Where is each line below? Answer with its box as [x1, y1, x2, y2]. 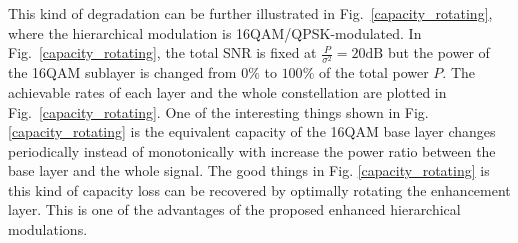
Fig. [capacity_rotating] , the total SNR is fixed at [8, 42, 317, 63]
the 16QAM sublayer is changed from [8, 62, 237, 83]
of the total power [318, 62, 429, 83]
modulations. [8, 219, 88, 240]
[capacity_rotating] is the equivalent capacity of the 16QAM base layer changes [8, 121, 496, 142]
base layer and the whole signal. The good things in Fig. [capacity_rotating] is [8, 160, 490, 181]
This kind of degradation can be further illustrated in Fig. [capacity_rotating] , [8, 3, 493, 23]
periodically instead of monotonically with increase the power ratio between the [8, 140, 496, 161]
